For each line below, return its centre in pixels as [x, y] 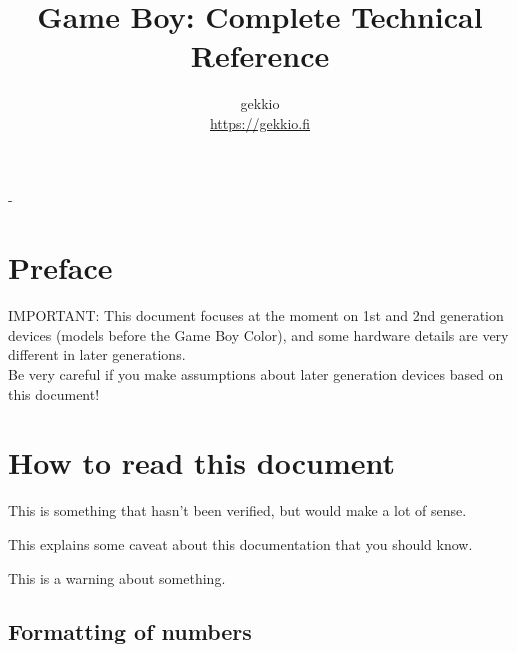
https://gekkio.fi [260, 122]
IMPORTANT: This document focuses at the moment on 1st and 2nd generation [256, 315]
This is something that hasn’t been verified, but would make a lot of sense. [237, 510]
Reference [260, 55]
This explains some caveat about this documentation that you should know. [240, 543]
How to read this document [201, 462]
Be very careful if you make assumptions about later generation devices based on [256, 374]
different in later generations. [97, 354]
